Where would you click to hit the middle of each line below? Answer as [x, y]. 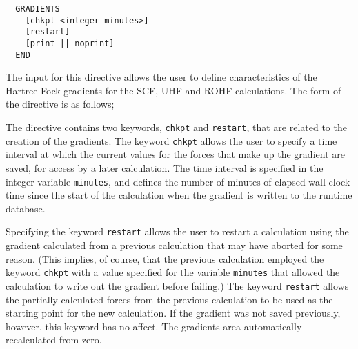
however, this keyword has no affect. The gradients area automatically [154, 326]
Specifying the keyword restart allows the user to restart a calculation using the [177, 231]
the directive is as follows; [60, 104]
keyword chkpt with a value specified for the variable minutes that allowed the [173, 272]
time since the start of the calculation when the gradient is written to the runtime [179, 195]
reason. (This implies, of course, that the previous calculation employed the [165, 258]
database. [26, 208]
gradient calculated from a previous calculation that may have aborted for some [174, 245]
